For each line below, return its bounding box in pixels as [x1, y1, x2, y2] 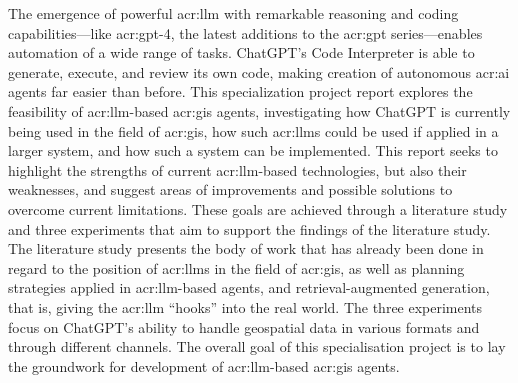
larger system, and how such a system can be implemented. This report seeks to [8, 140, 498, 161]
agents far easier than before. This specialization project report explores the [8, 81, 473, 102]
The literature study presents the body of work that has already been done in [8, 238, 484, 259]
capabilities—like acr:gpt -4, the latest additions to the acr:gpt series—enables [8, 22, 483, 43]
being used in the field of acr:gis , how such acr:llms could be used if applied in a [8, 120, 499, 141]
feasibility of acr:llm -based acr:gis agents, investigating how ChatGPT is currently [8, 100, 511, 121]
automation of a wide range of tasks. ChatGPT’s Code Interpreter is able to [8, 42, 475, 63]
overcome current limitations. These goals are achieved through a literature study [8, 198, 508, 219]
